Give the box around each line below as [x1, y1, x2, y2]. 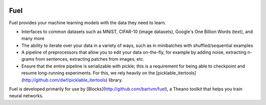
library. [108, 77, 123, 83]
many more [21, 35, 44, 41]
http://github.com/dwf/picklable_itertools [23, 77, 106, 83]
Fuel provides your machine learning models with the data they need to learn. [9, 20, 166, 26]
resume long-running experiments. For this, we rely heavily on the [21, 70, 155, 76]
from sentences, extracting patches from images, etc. [35, 56, 145, 62]
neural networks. [9, 93, 44, 99]
